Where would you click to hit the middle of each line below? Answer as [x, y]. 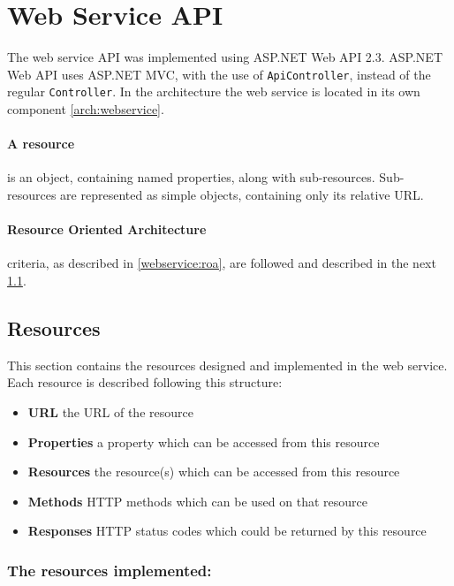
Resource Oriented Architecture [107, 229]
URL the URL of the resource [110, 411]
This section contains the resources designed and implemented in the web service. [227, 365]
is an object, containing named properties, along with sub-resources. [191, 177]
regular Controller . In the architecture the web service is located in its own [214, 91]
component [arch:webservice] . [86, 109]
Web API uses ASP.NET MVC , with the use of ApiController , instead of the [219, 74]
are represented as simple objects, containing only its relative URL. [242, 195]
